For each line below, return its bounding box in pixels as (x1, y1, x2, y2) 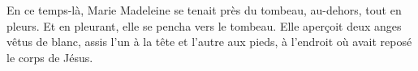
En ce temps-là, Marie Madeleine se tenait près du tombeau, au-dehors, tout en (6, 2, 402, 18)
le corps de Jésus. (6, 48, 93, 65)
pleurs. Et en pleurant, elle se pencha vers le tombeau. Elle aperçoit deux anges (6, 17, 402, 34)
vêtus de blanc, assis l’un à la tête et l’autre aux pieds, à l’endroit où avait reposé (6, 33, 412, 50)
